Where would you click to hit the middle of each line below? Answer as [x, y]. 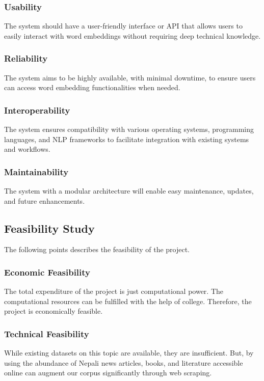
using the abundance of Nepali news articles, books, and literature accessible [124, 362]
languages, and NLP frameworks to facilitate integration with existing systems [127, 139]
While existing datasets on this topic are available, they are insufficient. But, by [129, 353]
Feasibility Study [49, 228]
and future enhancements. [45, 200]
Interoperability [37, 110]
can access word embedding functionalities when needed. [92, 87]
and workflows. [27, 149]
